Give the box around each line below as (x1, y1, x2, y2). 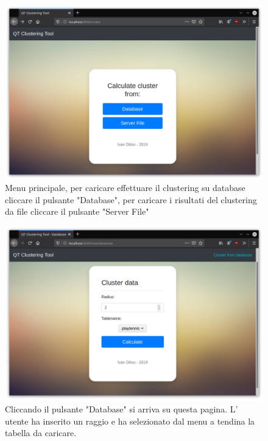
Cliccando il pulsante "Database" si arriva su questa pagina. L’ (5, 403, 238, 415)
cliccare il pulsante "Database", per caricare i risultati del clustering (5, 193, 257, 206)
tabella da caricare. (5, 426, 77, 439)
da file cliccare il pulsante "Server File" (5, 205, 149, 218)
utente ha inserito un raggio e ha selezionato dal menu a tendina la (5, 414, 255, 427)
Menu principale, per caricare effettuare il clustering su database (5, 181, 245, 194)
